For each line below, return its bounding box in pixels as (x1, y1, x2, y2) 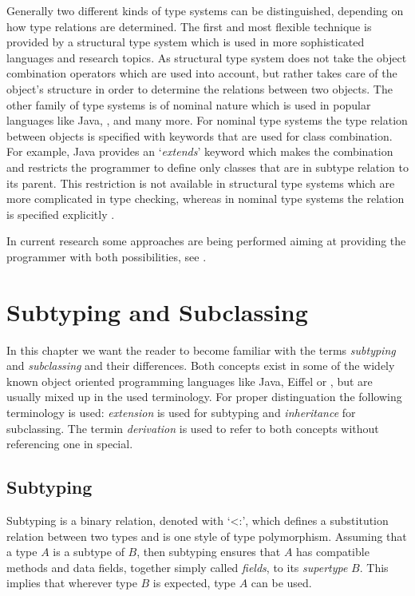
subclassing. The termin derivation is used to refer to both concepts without (6, 419, 379, 436)
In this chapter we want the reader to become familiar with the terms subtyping (6, 341, 396, 358)
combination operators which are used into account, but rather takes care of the (6, 65, 397, 81)
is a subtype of (53, 543, 125, 560)
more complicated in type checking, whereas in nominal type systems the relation (6, 190, 405, 207)
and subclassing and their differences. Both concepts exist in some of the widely (6, 357, 395, 374)
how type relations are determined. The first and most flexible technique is (6, 18, 372, 34)
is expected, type (152, 574, 235, 591)
